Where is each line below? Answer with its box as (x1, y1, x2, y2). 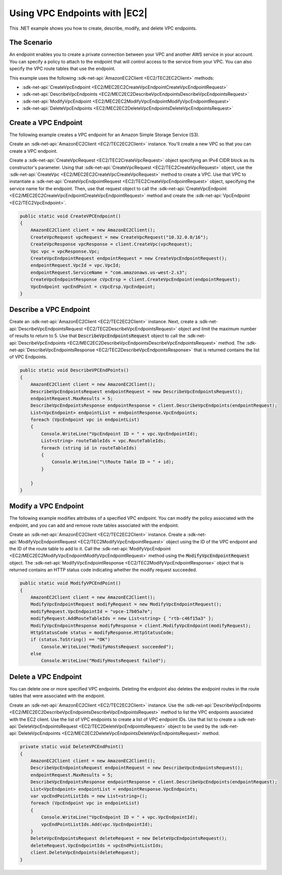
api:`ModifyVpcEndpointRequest (9, 538, 77, 544)
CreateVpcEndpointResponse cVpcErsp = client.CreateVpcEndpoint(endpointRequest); (30, 277, 241, 282)
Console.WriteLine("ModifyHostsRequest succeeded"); (41, 644, 174, 650)
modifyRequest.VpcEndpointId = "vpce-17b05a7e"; (30, 608, 153, 614)
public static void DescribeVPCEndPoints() (20, 367, 129, 373)
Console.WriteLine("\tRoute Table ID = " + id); (51, 459, 174, 465)
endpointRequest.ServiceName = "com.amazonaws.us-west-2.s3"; (30, 270, 187, 275)
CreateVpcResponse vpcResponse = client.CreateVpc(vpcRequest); (30, 241, 193, 247)
